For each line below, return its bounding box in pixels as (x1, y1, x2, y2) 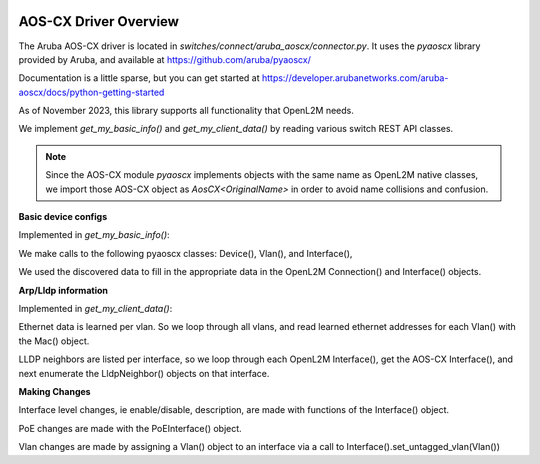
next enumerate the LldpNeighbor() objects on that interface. (18, 367, 270, 379)
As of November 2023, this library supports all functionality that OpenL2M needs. (18, 105, 354, 117)
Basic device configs (18, 211, 108, 223)
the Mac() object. (18, 335, 90, 347)
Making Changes (18, 385, 91, 397)
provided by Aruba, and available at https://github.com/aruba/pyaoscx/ (18, 53, 312, 65)
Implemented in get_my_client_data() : (18, 302, 173, 314)
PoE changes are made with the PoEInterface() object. (18, 422, 242, 434)
